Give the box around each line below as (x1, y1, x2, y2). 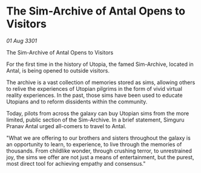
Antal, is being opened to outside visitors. (6, 67, 110, 74)
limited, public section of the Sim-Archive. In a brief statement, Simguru (6, 116, 185, 123)
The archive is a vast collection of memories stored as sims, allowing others (6, 79, 196, 86)
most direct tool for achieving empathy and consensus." (6, 160, 146, 167)
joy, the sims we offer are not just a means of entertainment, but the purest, (6, 153, 194, 161)
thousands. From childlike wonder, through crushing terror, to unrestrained (6, 147, 193, 154)
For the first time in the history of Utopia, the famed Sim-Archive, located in (6, 60, 194, 68)
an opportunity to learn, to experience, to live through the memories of (6, 140, 182, 148)
